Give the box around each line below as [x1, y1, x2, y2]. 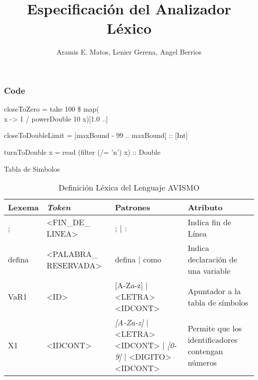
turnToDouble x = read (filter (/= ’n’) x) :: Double [4, 146, 161, 157]
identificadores [188, 333, 238, 345]
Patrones [115, 201, 150, 213]
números [188, 356, 217, 368]
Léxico [106, 18, 152, 38]
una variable [188, 265, 231, 277]
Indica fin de [188, 216, 231, 228]
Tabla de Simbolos [4, 163, 60, 174]
